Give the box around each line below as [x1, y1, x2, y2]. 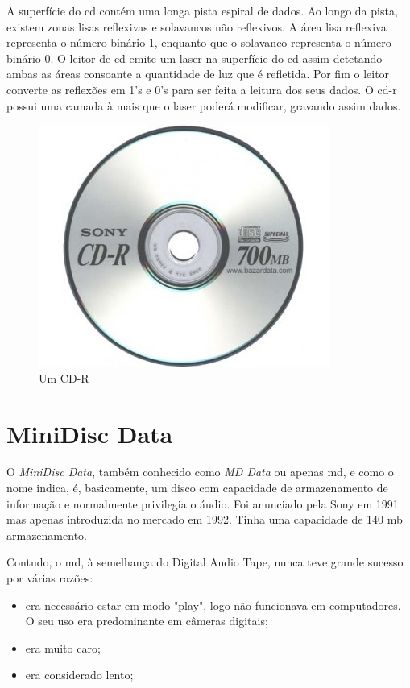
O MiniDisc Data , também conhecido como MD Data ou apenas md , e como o [6, 463, 394, 480]
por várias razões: [6, 570, 93, 586]
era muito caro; [25, 639, 101, 656]
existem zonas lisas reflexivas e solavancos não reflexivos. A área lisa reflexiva [6, 18, 387, 35]
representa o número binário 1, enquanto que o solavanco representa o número [6, 34, 391, 51]
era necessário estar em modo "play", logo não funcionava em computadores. [25, 596, 401, 613]
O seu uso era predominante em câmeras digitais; [25, 612, 268, 629]
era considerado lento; [25, 666, 134, 683]
